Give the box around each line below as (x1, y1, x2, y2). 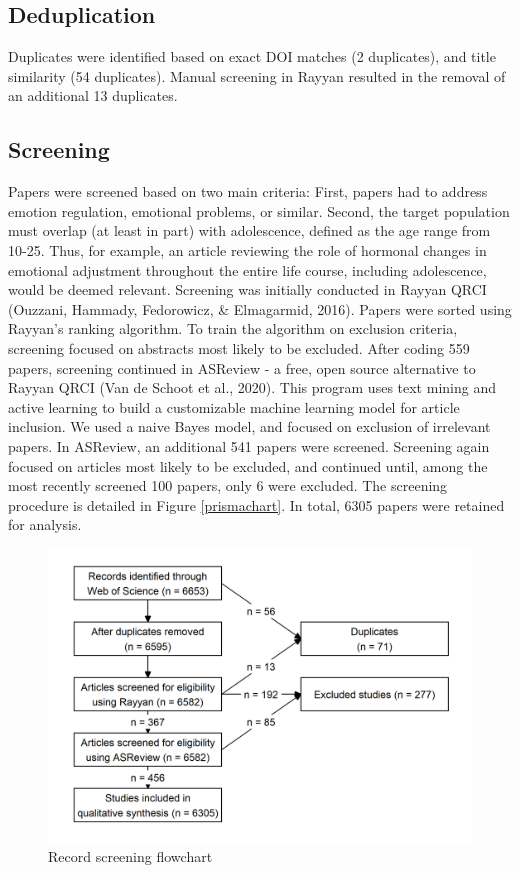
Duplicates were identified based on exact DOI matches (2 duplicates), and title (8, 46, 496, 67)
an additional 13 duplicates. (8, 85, 178, 106)
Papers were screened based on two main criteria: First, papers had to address (8, 181, 488, 202)
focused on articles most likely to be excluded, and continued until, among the (8, 455, 488, 476)
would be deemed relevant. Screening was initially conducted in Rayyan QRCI (8, 279, 487, 300)
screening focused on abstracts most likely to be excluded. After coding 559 (8, 337, 470, 358)
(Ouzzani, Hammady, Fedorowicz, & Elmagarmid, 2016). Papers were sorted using (8, 298, 512, 319)
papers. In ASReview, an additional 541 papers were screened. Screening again (8, 435, 490, 456)
